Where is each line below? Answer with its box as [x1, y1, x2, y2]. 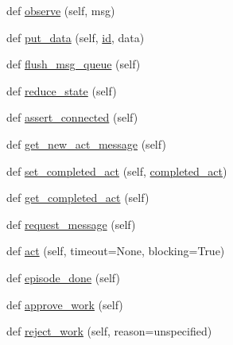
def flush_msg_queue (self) [6, 56, 141, 72]
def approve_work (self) [6, 296, 123, 312]
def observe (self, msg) [6, 2, 115, 18]
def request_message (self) [6, 215, 136, 232]
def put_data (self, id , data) [6, 29, 145, 45]
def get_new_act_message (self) [6, 135, 166, 152]
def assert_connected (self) [6, 109, 138, 126]
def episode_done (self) [6, 269, 120, 285]
